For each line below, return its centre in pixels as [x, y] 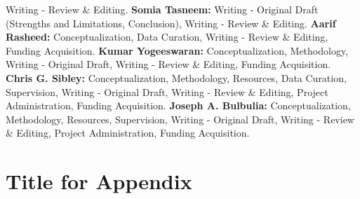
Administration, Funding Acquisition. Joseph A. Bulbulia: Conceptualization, [178, 105]
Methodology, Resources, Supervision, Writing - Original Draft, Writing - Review [180, 119]
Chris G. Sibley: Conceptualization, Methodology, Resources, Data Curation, [176, 77]
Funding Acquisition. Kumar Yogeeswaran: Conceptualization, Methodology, [177, 50]
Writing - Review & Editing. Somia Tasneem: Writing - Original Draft [162, 9]
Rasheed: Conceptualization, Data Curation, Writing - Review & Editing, [167, 37]
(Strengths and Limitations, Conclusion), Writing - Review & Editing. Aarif [171, 23]
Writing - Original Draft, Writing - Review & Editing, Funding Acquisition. [168, 64]
